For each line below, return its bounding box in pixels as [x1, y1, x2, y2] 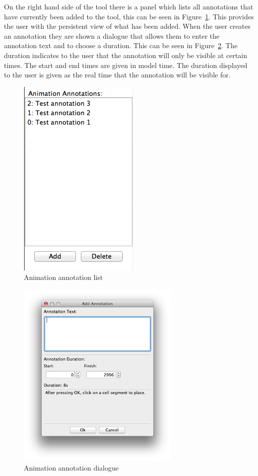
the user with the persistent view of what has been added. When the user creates [4, 21, 251, 31]
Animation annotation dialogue [24, 462, 119, 473]
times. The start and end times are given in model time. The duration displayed [4, 60, 248, 70]
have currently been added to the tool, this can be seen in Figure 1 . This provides [4, 11, 254, 21]
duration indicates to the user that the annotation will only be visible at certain [4, 50, 247, 60]
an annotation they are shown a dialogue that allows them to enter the [4, 30, 220, 41]
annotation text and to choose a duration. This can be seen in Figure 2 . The [4, 40, 238, 51]
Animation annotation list [24, 272, 103, 282]
